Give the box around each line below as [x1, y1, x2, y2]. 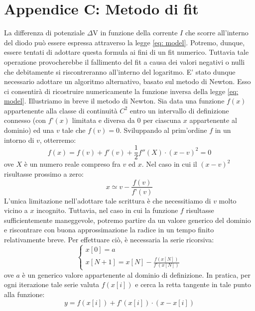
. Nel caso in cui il [141, 159, 197, 169]
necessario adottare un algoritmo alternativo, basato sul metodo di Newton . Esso [4, 76, 251, 87]
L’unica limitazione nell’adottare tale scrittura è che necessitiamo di [4, 195, 211, 206]
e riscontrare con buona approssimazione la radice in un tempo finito [4, 224, 214, 235]
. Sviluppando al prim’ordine [119, 125, 207, 135]
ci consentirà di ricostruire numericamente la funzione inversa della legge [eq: [4, 86, 239, 96]
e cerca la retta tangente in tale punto [135, 279, 251, 290]
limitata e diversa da [72, 115, 135, 125]
